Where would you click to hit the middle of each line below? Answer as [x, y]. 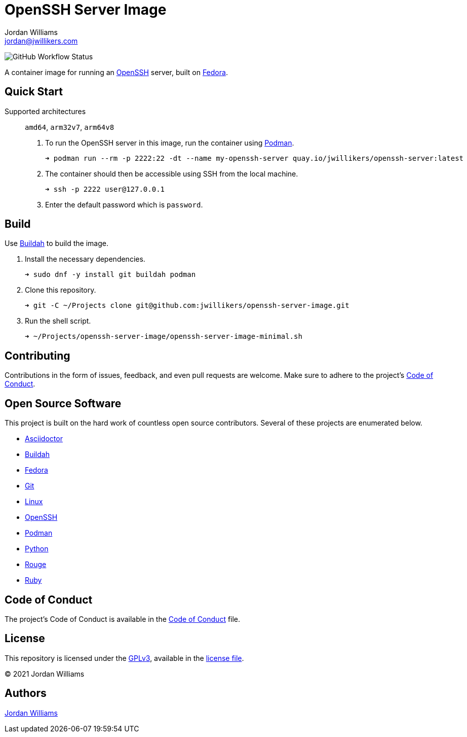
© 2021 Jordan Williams [45, 674]
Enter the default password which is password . [124, 204]
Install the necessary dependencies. [85, 259]
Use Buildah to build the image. [56, 243]
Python [37, 549]
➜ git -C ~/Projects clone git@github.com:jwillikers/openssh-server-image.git [187, 306]
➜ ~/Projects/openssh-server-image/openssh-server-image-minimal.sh [164, 337]
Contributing [37, 356]
